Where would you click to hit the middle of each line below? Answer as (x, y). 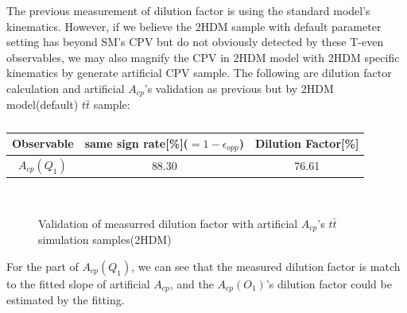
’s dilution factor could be (329, 283)
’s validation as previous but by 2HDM (239, 88)
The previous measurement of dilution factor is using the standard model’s (188, 10)
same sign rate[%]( (136, 143)
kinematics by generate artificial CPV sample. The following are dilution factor (199, 73)
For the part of (43, 266)
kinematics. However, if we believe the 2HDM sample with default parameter (194, 26)
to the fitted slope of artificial (78, 283)
